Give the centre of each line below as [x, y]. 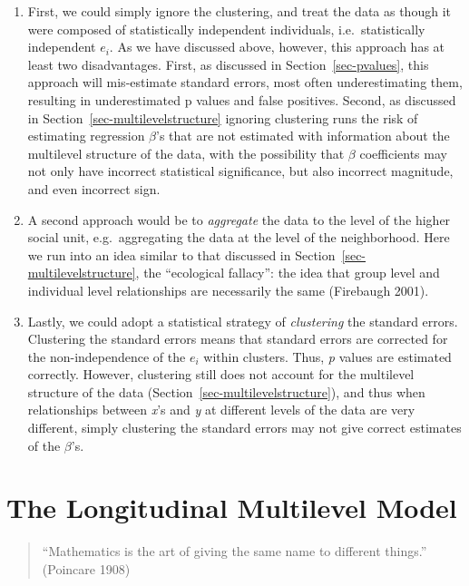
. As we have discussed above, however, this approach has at [277, 47]
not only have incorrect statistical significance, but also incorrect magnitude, [240, 171]
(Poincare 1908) [86, 568]
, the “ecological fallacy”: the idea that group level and [288, 273]
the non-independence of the [107, 356]
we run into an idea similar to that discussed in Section [181, 254]
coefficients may [403, 153]
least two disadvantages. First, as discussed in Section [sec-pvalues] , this [228, 64]
